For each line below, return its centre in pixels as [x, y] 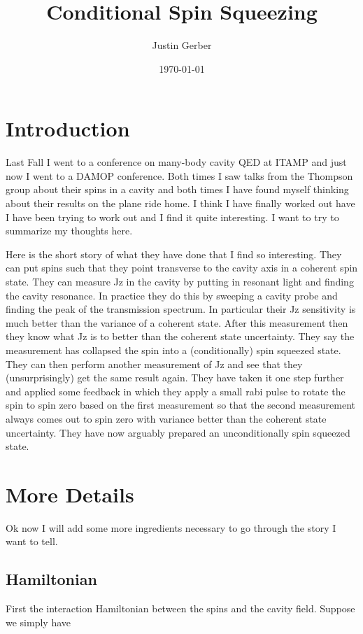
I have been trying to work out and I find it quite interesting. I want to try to [172, 217]
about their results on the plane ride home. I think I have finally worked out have [180, 203]
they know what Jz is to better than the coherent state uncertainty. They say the [180, 336]
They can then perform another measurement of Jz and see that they [154, 364]
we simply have [38, 622]
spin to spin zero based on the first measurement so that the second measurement [181, 405]
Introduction [68, 128]
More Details [70, 494]
